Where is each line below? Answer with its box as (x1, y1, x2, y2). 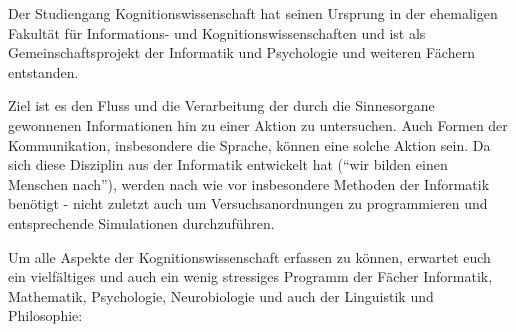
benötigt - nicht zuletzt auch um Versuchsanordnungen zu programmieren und (8, 193, 488, 214)
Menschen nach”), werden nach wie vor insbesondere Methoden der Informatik (8, 173, 490, 194)
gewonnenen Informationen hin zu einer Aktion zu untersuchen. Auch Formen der (8, 114, 508, 135)
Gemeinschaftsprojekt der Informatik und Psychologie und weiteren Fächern (8, 42, 475, 63)
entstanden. (8, 61, 79, 82)
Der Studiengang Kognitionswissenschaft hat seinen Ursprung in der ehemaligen (8, 3, 498, 23)
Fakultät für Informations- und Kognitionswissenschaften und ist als (8, 22, 426, 43)
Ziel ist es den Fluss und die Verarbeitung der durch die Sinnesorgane (8, 95, 435, 116)
